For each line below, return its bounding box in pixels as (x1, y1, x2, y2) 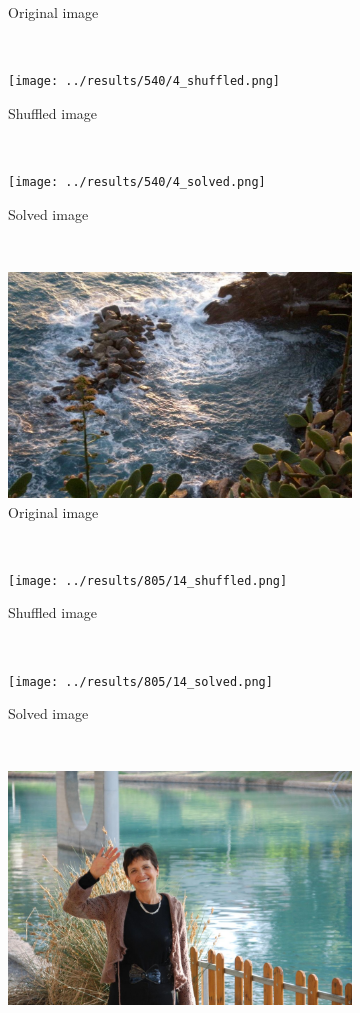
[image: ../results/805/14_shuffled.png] (8, 573, 288, 588)
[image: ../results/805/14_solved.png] (8, 674, 273, 689)
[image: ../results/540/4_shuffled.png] (8, 74, 281, 89)
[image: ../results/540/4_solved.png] (8, 175, 266, 190)
